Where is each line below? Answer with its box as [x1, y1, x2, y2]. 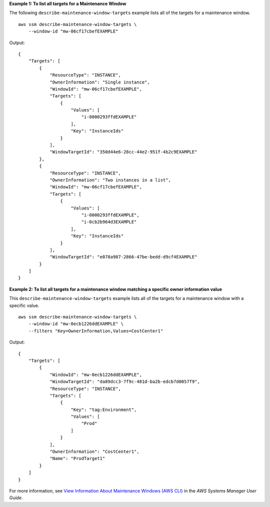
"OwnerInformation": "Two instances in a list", [49, 177, 171, 182]
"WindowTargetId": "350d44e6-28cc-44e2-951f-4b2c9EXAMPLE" [49, 149, 197, 155]
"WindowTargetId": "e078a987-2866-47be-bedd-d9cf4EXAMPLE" [49, 254, 197, 260]
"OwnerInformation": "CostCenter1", [49, 449, 139, 454]
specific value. [9, 302, 39, 308]
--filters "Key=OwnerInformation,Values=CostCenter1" [28, 328, 163, 333]
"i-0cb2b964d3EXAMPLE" [81, 219, 137, 225]
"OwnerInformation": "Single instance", [49, 79, 150, 85]
